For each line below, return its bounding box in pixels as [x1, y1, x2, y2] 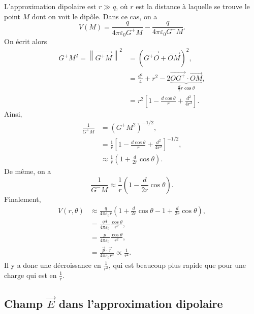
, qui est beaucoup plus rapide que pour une [108, 259, 246, 270]
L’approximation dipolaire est [4, 1, 97, 11]
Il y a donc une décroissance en [4, 259, 101, 270]
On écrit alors [4, 36, 47, 47]
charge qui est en [4, 269, 57, 280]
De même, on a [4, 166, 51, 177]
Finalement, [4, 193, 41, 204]
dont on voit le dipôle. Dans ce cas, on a [31, 11, 157, 21]
